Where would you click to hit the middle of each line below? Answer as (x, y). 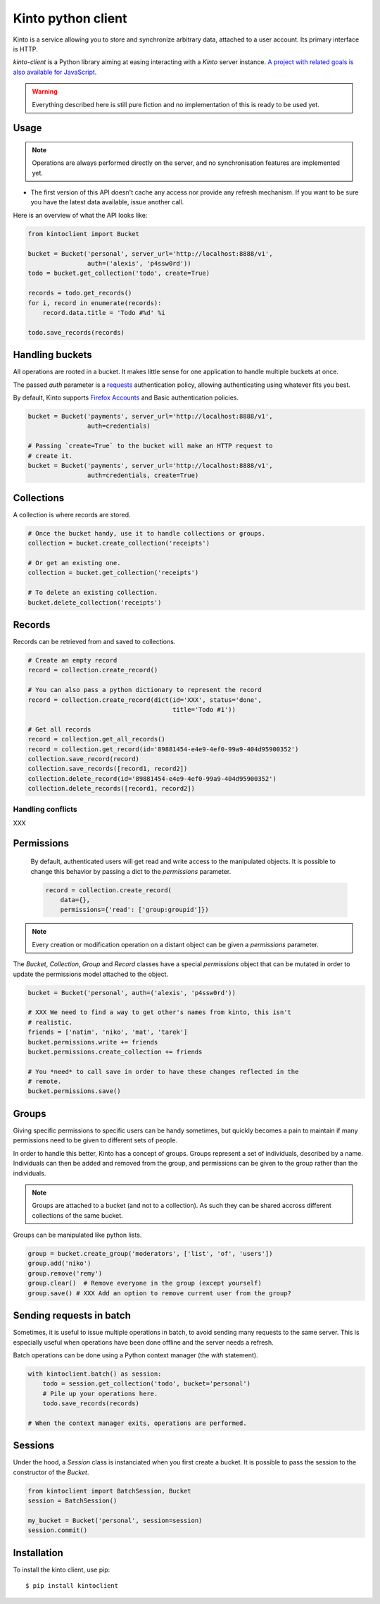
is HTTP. (25, 49)
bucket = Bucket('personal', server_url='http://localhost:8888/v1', (150, 253)
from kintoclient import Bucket (84, 234)
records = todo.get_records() (80, 293)
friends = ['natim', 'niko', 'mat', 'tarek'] (108, 1032)
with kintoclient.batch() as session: (95, 1374)
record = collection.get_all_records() (96, 739)
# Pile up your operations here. (100, 1393)
